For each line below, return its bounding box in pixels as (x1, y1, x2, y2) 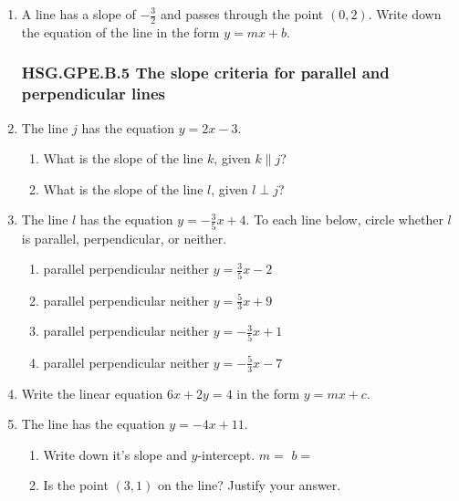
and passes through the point (160, 5, 324, 23)
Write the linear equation (21, 383, 163, 402)
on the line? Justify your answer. (157, 475, 341, 495)
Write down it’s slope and (43, 444, 187, 464)
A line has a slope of (21, 5, 136, 23)
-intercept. (197, 444, 256, 464)
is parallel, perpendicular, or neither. (21, 228, 227, 247)
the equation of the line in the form (21, 22, 220, 41)
